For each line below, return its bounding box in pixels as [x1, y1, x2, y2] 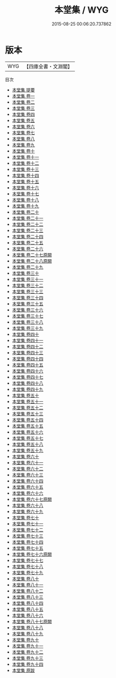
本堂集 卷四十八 [12, 380, 44, 386]
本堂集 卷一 [12, 93, 35, 99]
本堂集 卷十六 [12, 184, 39, 191]
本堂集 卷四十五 [12, 362, 44, 368]
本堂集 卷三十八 [12, 319, 44, 325]
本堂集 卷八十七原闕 [12, 618, 52, 624]
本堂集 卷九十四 [12, 661, 44, 667]
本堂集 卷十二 [12, 160, 39, 166]
